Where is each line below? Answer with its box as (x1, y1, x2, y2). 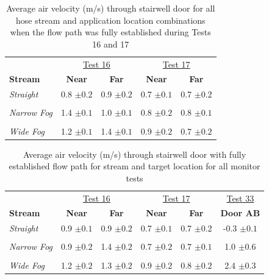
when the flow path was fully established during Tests (10, 26, 211, 38)
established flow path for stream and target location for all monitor (9, 160, 260, 172)
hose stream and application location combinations (15, 13, 206, 26)
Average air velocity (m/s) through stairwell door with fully (23, 147, 246, 160)
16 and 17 (92, 37, 129, 50)
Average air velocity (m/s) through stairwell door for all (6, 2, 215, 14)
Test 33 (226, 191, 254, 204)
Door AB (220, 207, 260, 219)
